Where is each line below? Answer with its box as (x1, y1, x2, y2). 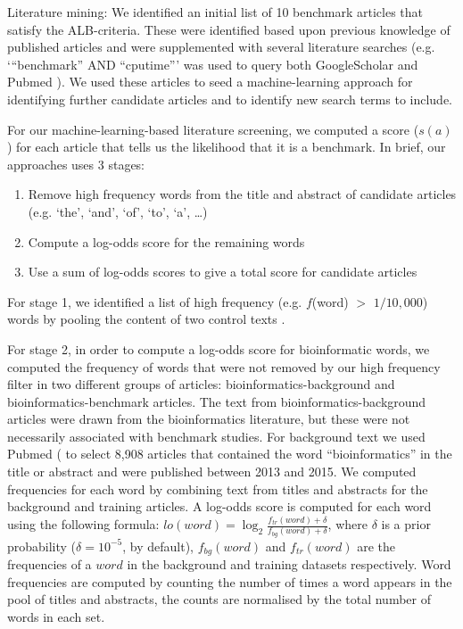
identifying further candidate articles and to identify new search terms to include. (7, 89, 453, 108)
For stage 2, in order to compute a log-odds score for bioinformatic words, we (7, 339, 430, 358)
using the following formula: (7, 515, 160, 534)
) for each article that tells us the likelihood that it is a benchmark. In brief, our (7, 137, 446, 156)
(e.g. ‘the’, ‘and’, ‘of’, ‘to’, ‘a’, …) (28, 202, 208, 220)
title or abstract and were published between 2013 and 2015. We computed (7, 462, 417, 481)
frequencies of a (7, 555, 92, 574)
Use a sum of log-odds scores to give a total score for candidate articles (28, 262, 418, 281)
